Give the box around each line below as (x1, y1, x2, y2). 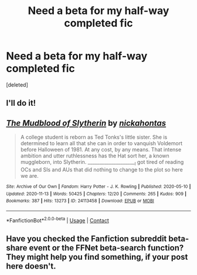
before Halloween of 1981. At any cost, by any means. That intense (20, 146, 182, 153)
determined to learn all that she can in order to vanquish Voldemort (20, 140, 183, 147)
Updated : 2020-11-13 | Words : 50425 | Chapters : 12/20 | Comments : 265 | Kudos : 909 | (6, 191, 186, 197)
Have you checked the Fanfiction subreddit (6, 233, 167, 243)
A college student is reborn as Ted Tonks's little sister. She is (20, 133, 168, 141)
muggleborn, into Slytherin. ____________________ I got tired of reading (20, 159, 184, 167)
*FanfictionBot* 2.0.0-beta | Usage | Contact (6, 215, 110, 224)
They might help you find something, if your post (6, 252, 188, 262)
